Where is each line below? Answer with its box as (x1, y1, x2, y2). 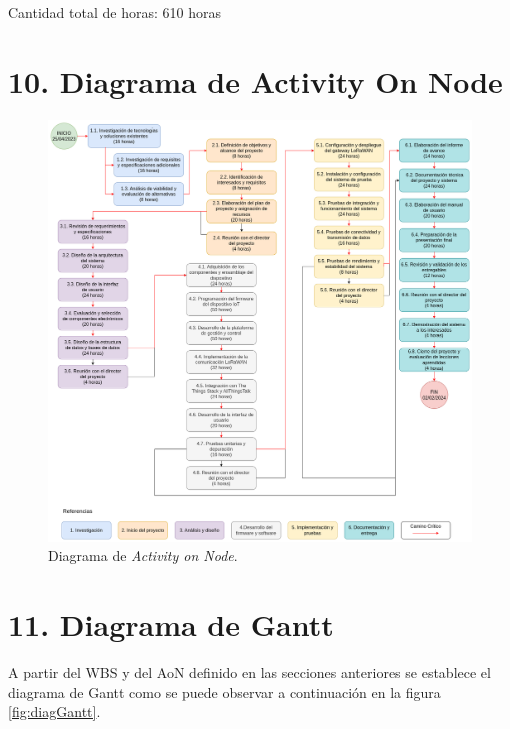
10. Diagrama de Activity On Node (8, 60, 503, 101)
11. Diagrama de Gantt (8, 604, 334, 645)
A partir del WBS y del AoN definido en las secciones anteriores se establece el (8, 661, 491, 682)
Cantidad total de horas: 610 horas (8, 2, 221, 22)
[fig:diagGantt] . (8, 701, 101, 722)
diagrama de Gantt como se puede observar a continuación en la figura (8, 681, 441, 702)
